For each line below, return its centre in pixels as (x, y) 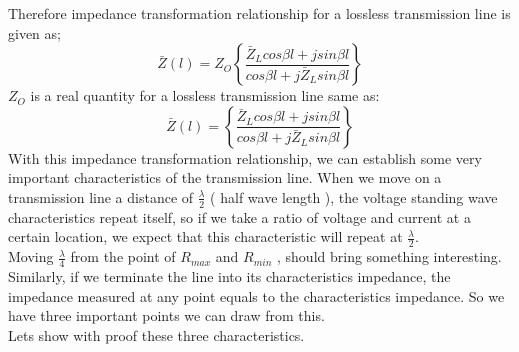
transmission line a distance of (101, 196)
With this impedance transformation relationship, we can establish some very (245, 157)
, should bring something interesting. (389, 256)
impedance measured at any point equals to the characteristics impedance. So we (256, 295)
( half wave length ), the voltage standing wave (354, 196)
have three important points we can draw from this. (166, 315)
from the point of (123, 256)
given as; (34, 32)
